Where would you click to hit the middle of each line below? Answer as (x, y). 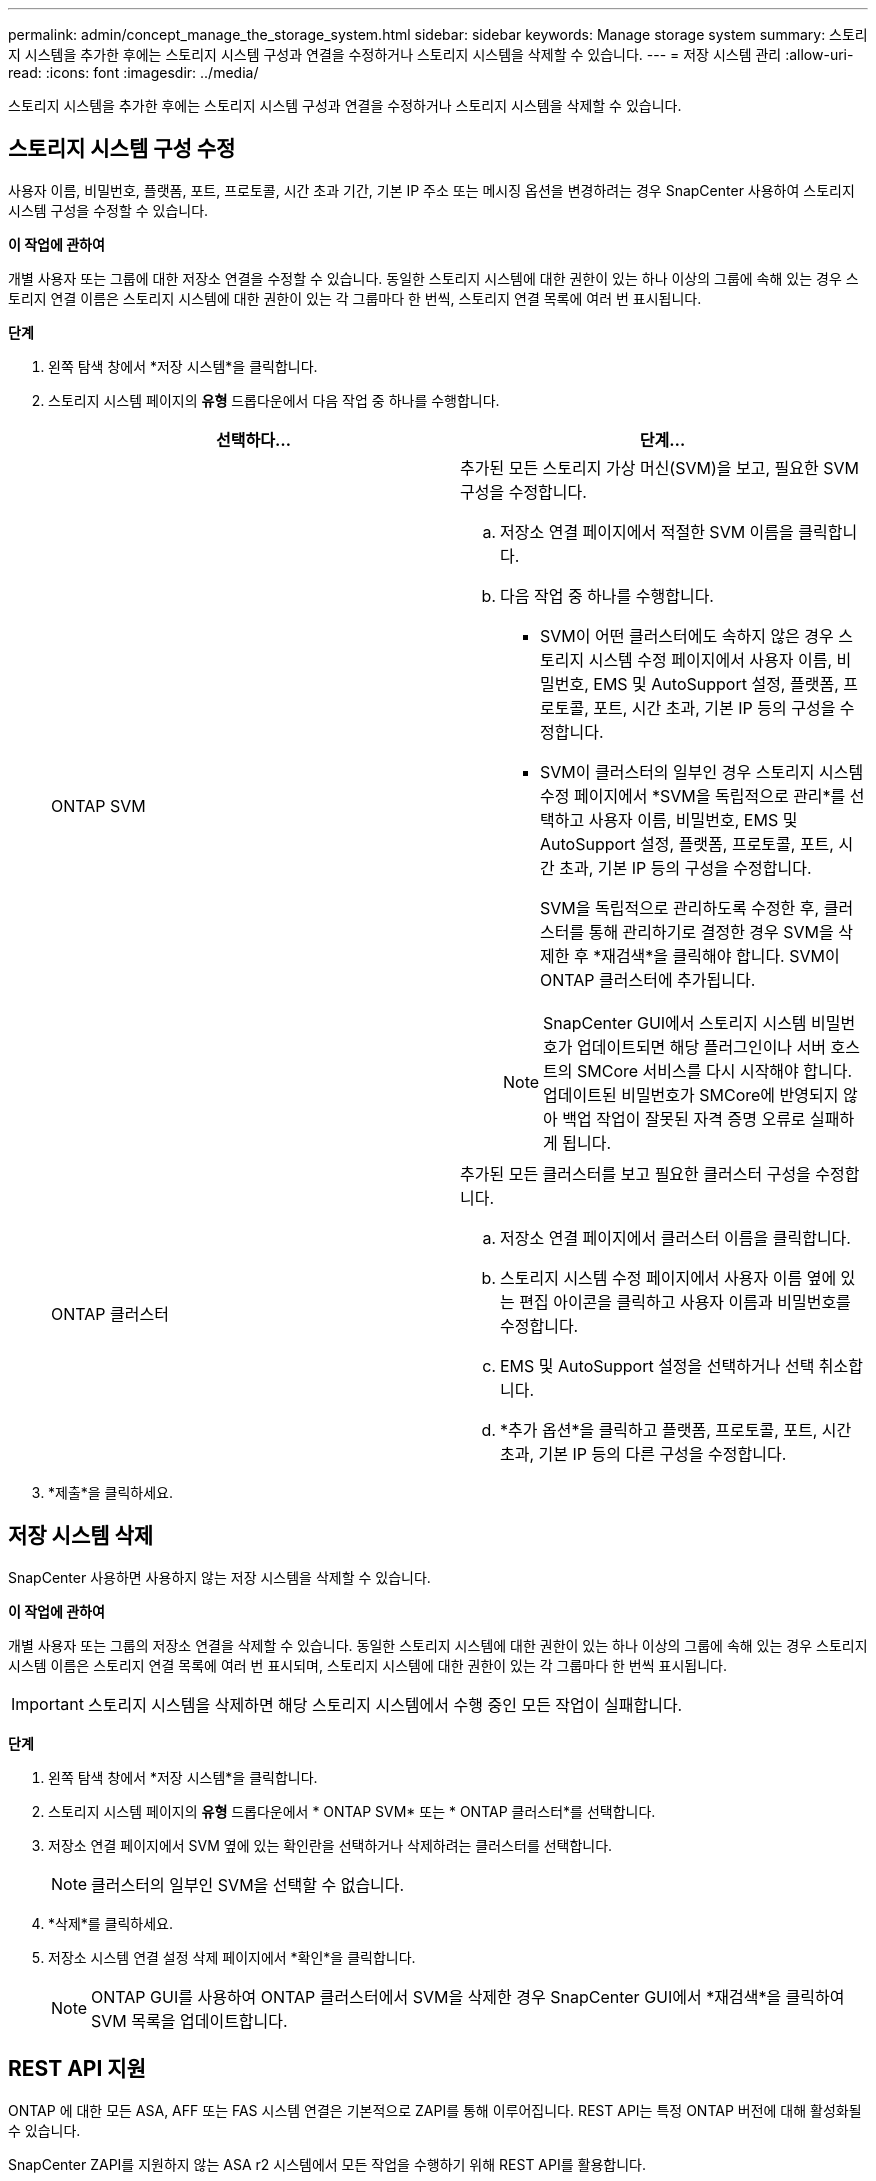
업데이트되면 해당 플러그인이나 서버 (702, 1046)
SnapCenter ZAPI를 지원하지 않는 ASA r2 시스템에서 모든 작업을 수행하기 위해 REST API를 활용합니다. (327, 2164)
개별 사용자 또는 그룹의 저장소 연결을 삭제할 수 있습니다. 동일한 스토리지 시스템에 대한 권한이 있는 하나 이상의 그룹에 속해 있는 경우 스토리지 (438, 1645)
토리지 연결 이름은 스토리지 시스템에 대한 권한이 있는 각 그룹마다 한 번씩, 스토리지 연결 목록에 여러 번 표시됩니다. (355, 298)
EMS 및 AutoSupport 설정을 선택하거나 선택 (657, 1365)
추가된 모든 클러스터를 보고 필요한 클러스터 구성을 (635, 1173)
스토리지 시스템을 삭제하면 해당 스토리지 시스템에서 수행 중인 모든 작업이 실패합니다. (385, 1704)
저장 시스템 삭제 (81, 1536)
